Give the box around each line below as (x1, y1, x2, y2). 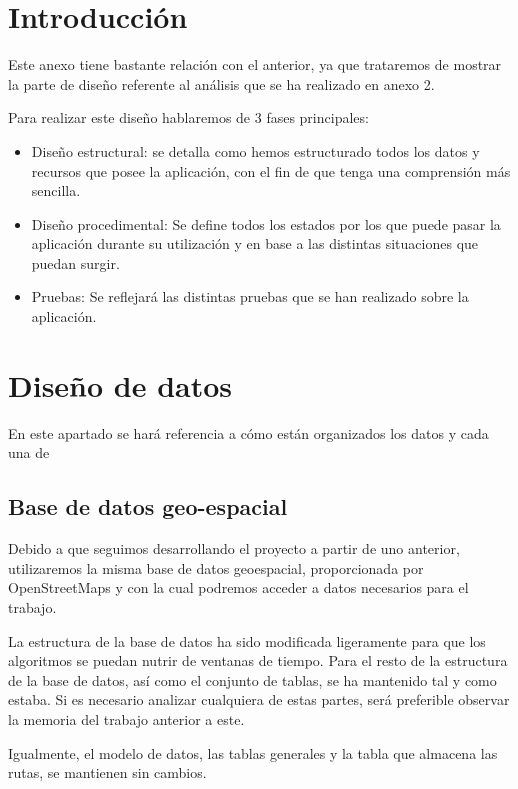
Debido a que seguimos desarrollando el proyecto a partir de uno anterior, (8, 538, 460, 559)
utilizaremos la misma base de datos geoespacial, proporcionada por (8, 557, 424, 578)
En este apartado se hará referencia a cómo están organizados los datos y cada (8, 422, 489, 443)
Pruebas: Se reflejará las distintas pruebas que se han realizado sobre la (31, 286, 469, 307)
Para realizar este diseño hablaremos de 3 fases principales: (8, 107, 369, 128)
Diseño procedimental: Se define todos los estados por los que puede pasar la (31, 213, 501, 234)
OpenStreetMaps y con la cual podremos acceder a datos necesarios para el (8, 577, 469, 598)
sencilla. (31, 180, 81, 201)
